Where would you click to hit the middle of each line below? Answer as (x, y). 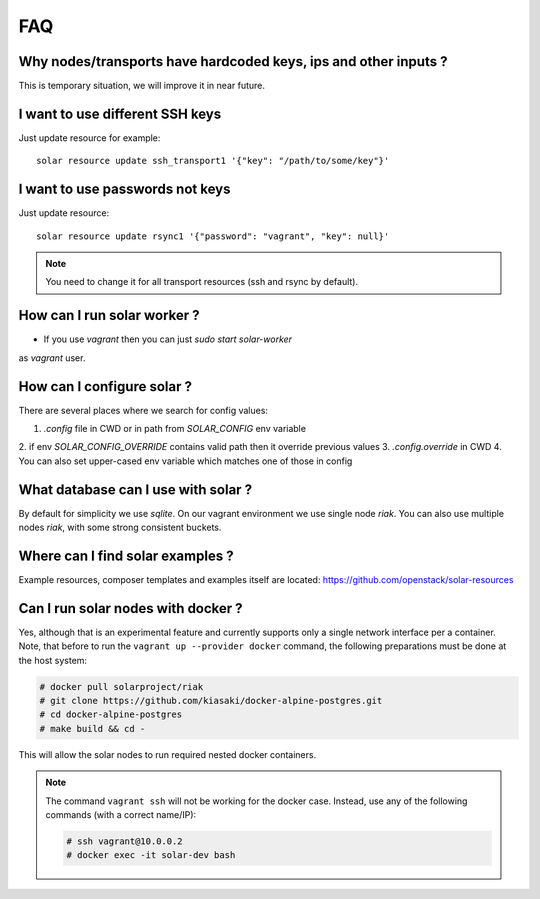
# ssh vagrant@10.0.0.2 (125, 841)
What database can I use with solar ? (135, 489)
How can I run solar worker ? (109, 315)
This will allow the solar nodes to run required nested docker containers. (167, 754)
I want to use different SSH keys (120, 113)
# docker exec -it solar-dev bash (151, 855)
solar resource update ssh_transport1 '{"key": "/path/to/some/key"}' (213, 161)
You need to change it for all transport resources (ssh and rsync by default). (202, 282)
